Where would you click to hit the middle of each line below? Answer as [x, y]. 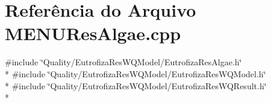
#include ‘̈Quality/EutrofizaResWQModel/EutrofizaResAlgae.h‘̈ [123, 62]
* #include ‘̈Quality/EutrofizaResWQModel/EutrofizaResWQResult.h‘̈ [136, 85]
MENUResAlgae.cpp [93, 33]
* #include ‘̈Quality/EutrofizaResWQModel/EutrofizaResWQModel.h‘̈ [135, 73]
